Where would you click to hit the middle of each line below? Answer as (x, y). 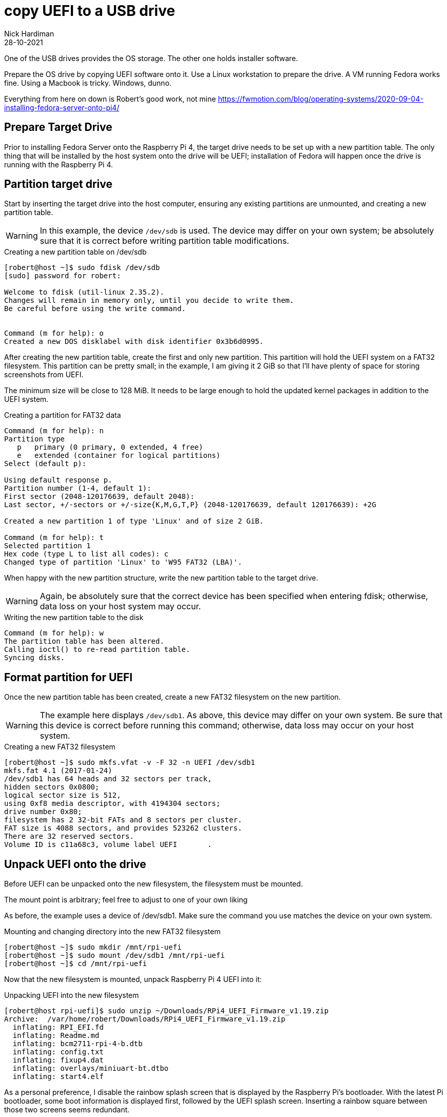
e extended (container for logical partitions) (119, 456)
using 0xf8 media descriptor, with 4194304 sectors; (112, 804)
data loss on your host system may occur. (120, 606)
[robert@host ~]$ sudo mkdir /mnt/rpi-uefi (93, 947)
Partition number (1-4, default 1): (78, 488)
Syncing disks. (35, 658)
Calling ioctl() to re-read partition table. (97, 650)
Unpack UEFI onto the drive (75, 864)
